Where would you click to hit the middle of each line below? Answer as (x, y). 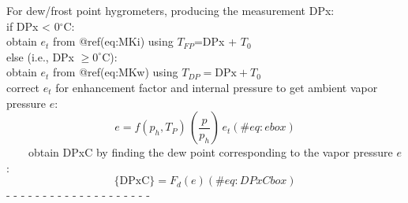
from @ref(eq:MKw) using (116, 72)
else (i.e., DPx (41, 56)
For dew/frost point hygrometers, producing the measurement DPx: (170, 10)
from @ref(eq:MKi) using (113, 41)
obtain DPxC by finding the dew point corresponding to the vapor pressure (210, 152)
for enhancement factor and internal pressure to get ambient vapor (217, 87)
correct (23, 87)
